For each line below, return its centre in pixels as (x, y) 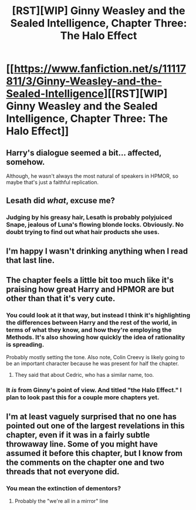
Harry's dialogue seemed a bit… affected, (84, 153)
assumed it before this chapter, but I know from (94, 453)
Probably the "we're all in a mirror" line (61, 501)
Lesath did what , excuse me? (61, 201)
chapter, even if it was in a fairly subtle (78, 435)
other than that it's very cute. (61, 298)
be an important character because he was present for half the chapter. (92, 364)
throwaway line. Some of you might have (82, 444)
